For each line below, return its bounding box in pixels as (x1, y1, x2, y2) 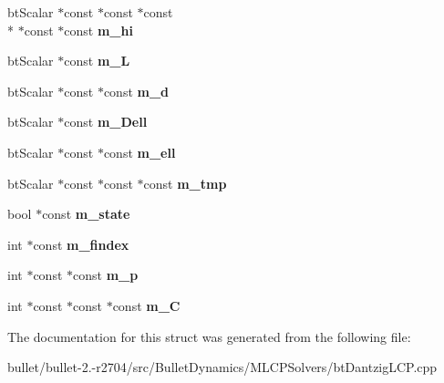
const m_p (73, 265, 139, 285)
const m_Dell (64, 112, 148, 131)
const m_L (64, 51, 130, 70)
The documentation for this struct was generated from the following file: (7, 326, 411, 346)
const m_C (112, 295, 181, 315)
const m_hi (64, 20, 133, 39)
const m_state (42, 204, 130, 223)
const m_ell (103, 142, 176, 161)
